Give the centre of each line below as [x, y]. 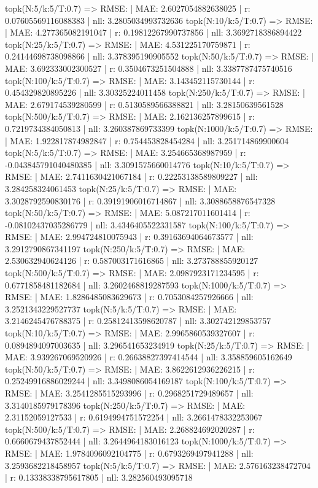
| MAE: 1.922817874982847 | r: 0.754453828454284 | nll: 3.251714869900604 [147, 140]
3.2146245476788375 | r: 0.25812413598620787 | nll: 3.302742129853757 [138, 321]
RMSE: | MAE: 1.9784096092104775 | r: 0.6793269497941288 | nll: [129, 453]
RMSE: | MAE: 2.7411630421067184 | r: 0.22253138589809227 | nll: [131, 176]
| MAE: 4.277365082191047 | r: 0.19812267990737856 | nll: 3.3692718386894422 [153, 32]
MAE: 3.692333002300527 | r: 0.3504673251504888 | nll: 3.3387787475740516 [149, 68]
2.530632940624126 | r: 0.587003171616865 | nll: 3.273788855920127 [132, 261]
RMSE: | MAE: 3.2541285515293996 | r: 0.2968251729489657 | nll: [129, 393]
